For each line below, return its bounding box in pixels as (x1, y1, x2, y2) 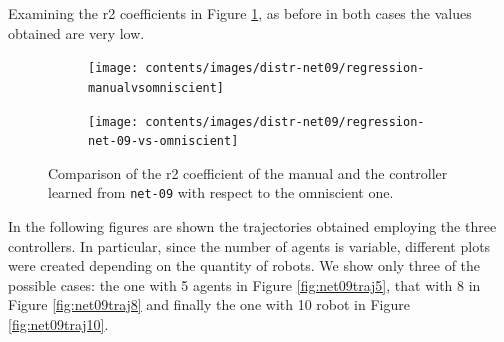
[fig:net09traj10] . (8, 314, 109, 335)
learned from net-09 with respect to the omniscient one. (48, 182, 394, 203)
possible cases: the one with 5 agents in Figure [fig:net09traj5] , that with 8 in (8, 274, 481, 295)
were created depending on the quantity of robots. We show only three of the (8, 255, 481, 276)
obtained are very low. (8, 22, 145, 43)
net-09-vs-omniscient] (88, 134, 239, 149)
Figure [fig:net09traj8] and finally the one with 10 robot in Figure (8, 294, 410, 315)
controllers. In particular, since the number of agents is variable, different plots (8, 235, 491, 256)
